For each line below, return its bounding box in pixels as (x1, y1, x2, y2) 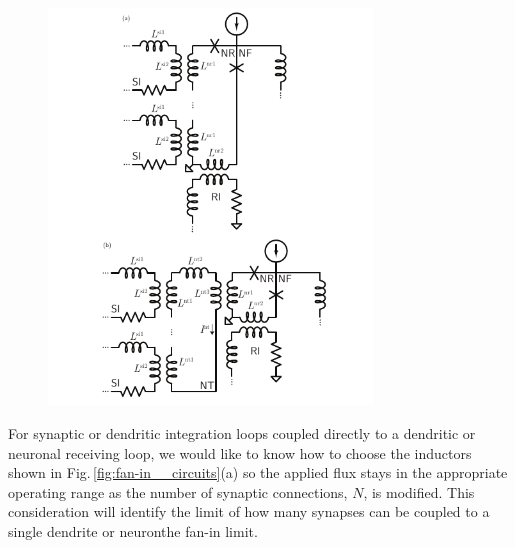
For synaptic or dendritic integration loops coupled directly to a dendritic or (8, 422, 476, 443)
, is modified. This (363, 481, 475, 502)
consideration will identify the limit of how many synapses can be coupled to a (8, 501, 490, 522)
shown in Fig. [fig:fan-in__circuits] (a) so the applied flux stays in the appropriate (8, 462, 508, 483)
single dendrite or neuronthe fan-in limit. (8, 520, 258, 541)
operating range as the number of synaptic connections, (8, 481, 348, 502)
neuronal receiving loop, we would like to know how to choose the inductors (8, 442, 472, 463)
